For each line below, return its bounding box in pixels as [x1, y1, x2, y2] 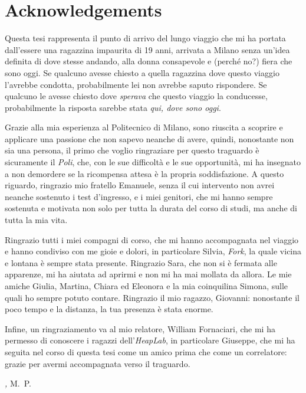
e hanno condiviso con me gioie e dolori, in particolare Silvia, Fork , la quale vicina [5, 245, 302, 257]
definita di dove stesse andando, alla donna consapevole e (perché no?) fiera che [5, 55, 292, 67]
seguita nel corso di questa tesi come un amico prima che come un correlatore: [5, 345, 287, 358]
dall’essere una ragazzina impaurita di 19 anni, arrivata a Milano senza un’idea [5, 43, 290, 55]
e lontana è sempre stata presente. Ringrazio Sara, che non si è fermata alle [5, 256, 277, 268]
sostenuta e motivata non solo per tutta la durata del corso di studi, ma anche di [5, 202, 297, 214]
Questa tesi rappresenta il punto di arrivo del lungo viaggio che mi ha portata [5, 32, 286, 44]
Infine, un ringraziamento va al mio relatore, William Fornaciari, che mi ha [5, 322, 275, 335]
